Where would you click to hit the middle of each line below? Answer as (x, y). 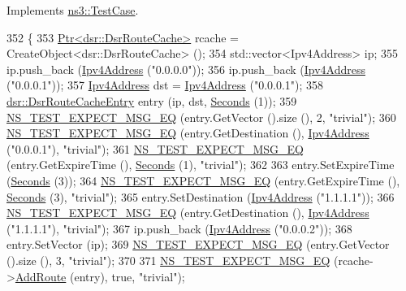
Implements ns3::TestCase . (73, 10)
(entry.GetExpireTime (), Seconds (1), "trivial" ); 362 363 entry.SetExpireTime (201, 165)
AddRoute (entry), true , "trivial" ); (100, 276)
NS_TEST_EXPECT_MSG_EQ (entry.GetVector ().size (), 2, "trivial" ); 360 (201, 117)
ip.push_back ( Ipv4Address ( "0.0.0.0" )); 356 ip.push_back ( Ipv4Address (186, 69)
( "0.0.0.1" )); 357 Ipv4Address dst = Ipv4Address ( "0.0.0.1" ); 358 (165, 85)
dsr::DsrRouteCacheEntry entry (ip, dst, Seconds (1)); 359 (152, 100)
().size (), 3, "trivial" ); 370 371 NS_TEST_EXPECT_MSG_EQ (168, 260)
